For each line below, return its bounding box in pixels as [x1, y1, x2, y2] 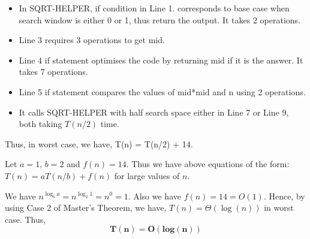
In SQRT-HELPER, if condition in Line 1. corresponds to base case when [19, 2, 290, 14]
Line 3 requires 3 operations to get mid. [19, 34, 165, 46]
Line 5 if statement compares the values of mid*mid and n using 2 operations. [19, 85, 306, 98]
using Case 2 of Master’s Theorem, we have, [5, 201, 167, 214]
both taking [19, 117, 62, 130]
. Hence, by [263, 189, 305, 202]
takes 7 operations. [19, 65, 88, 78]
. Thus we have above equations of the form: [126, 158, 290, 170]
